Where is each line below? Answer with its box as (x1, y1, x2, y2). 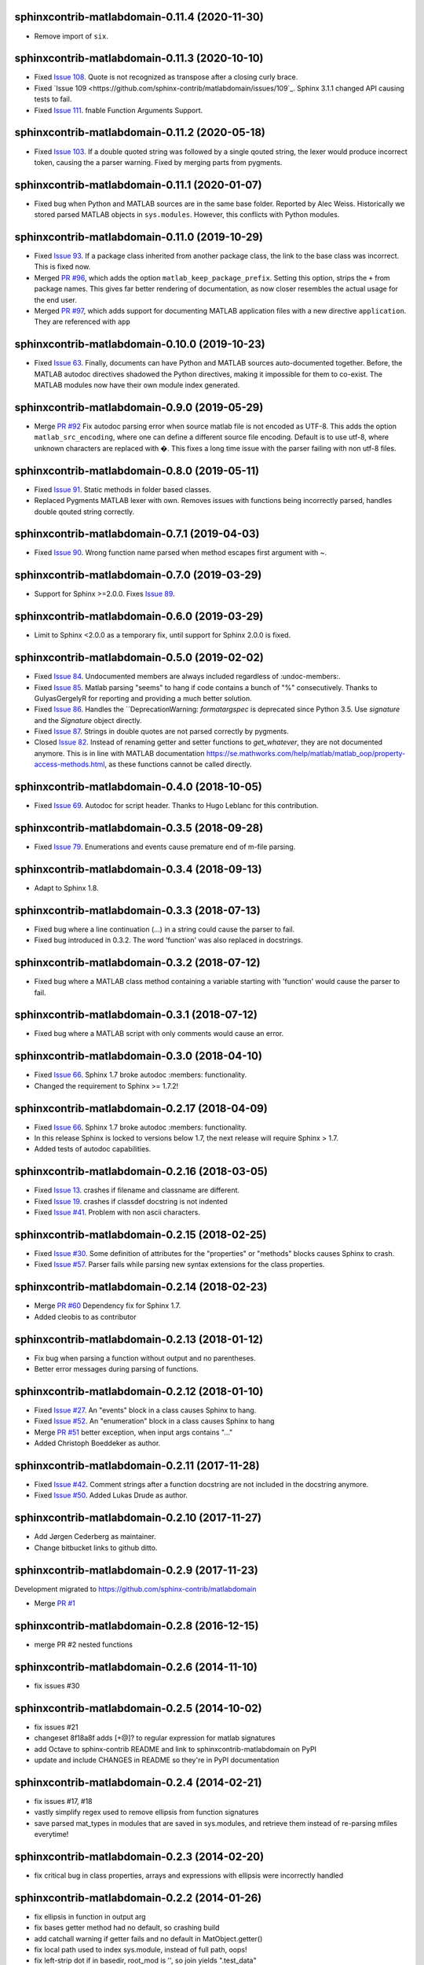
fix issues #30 (34, 1680, 80, 1690)
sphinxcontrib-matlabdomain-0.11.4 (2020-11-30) (14, 10, 265, 24)
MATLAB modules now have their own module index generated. (34, 380, 240, 390)
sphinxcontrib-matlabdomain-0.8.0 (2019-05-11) (14, 464, 259, 477)
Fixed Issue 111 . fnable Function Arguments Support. (34, 105, 203, 115)
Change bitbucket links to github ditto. (34, 1543, 158, 1552)
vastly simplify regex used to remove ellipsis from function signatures (34, 1808, 259, 1817)
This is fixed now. (34, 262, 91, 271)
